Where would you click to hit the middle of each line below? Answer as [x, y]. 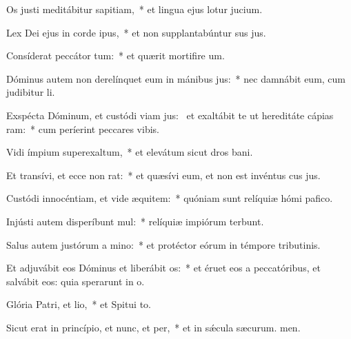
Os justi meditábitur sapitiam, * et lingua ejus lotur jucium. [134, 9]
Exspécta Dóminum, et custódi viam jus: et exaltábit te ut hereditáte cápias [170, 115]
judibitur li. [31, 92]
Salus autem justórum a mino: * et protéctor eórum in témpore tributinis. [163, 244]
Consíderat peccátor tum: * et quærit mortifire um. [116, 55]
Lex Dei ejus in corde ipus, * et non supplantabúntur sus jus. [136, 32]
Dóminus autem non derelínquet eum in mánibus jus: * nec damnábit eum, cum [176, 78]
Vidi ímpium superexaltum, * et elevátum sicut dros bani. [130, 152]
